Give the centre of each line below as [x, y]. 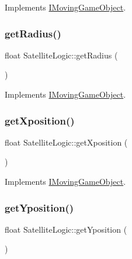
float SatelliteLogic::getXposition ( [66, 142]
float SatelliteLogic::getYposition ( [66, 229]
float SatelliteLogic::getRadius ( [61, 55]
